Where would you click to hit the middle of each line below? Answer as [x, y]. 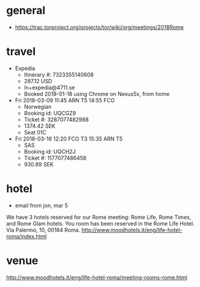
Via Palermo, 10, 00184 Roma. [43, 230]
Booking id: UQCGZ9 [50, 113]
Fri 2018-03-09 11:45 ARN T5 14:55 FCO [65, 100]
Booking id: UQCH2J [50, 151]
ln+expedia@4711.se [49, 87]
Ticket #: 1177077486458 [55, 158]
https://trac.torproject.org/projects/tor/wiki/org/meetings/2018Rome [99, 27]
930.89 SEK [39, 164]
